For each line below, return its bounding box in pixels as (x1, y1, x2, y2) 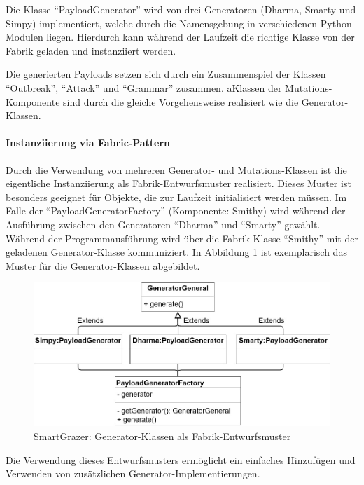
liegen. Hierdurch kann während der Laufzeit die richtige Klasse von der (46, 29, 355, 44)
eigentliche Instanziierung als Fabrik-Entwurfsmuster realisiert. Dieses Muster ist (6, 176, 351, 191)
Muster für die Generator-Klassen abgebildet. (6, 258, 200, 273)
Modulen (6, 29, 43, 44)
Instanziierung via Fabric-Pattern (6, 135, 171, 150)
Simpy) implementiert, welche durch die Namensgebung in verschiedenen (6, 15, 318, 30)
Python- (320, 15, 356, 30)
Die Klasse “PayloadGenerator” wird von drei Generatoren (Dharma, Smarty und (6, 2, 356, 16)
